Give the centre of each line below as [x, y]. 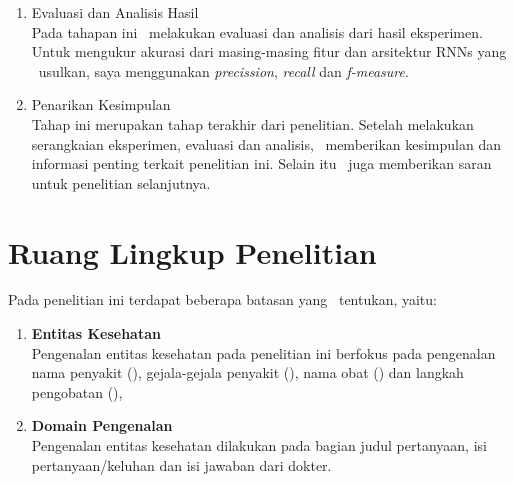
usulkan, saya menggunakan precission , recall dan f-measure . [223, 70]
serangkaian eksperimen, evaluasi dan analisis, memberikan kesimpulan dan [266, 143]
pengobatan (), [77, 391]
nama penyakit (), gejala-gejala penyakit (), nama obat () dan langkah [247, 372]
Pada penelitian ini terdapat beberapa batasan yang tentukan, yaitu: [222, 299]
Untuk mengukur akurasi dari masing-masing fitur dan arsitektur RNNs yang [269, 51]
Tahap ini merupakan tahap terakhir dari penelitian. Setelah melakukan [252, 123]
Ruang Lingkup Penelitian [192, 251]
